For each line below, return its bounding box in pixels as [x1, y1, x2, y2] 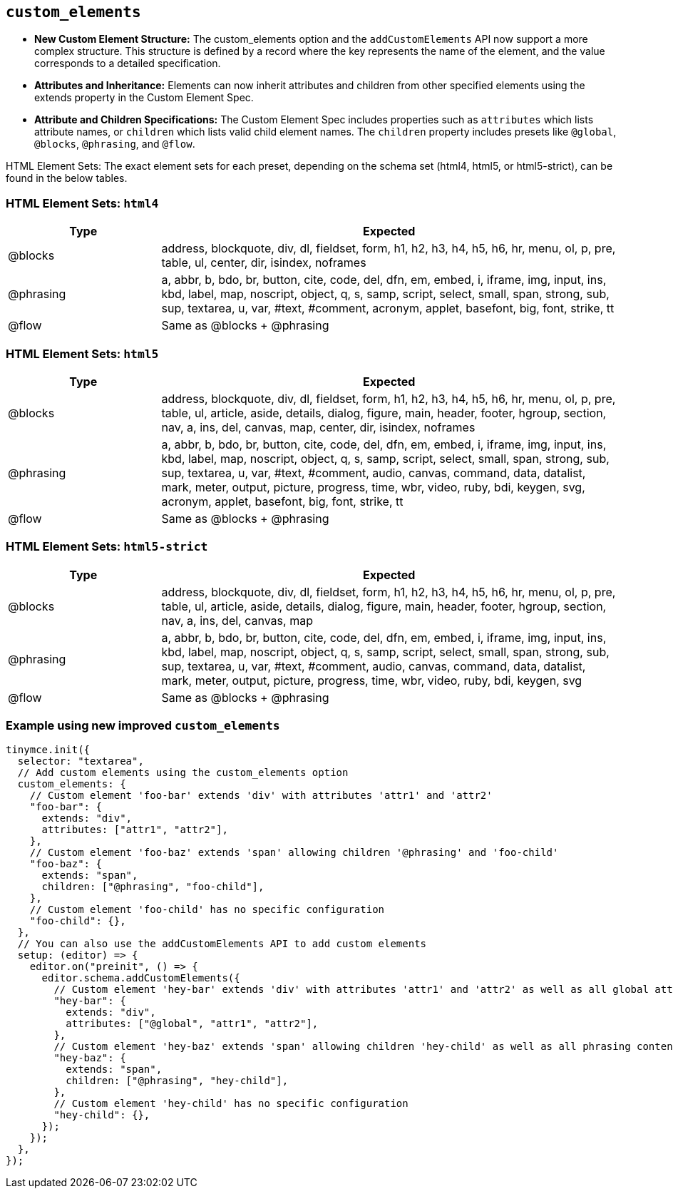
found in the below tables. [6, 172, 128, 185]
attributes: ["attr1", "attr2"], [41, 824, 228, 836]
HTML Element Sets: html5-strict [6, 539, 208, 554]
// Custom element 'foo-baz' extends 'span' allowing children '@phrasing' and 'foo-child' [29, 847, 559, 859]
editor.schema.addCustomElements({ [41, 972, 240, 984]
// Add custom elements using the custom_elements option [17, 767, 349, 779]
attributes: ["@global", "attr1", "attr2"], [66, 1018, 319, 1030]
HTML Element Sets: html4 [6, 195, 159, 210]
